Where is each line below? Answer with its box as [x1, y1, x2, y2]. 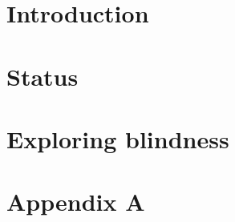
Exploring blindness [6, 122, 229, 155]
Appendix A [6, 185, 145, 218]
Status [6, 59, 79, 92]
